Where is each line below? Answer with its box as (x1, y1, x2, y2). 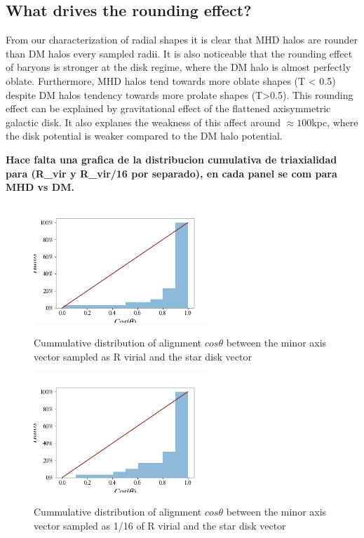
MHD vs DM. (6, 180, 74, 194)
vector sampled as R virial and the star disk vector (34, 349, 252, 363)
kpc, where (311, 114, 358, 129)
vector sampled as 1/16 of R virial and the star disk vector (34, 518, 286, 532)
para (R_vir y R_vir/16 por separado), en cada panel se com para (6, 166, 337, 180)
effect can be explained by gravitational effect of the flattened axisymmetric (6, 101, 331, 116)
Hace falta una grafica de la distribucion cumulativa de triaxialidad (6, 152, 337, 166)
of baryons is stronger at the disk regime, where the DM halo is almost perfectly (6, 60, 351, 74)
